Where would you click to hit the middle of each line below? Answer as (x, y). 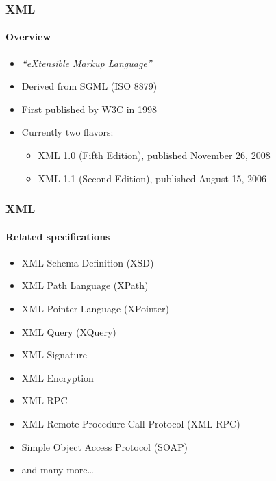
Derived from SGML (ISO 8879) (89, 86)
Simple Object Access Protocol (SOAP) (104, 446)
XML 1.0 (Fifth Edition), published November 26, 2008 (154, 155)
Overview (28, 37)
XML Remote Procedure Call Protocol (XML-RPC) (131, 423)
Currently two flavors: (67, 132)
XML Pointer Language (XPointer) (95, 309)
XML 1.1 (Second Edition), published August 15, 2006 (152, 178)
